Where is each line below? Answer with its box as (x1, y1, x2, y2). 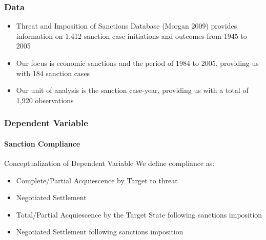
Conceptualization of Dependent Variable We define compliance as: (4, 158, 215, 169)
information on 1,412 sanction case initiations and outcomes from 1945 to (16, 30, 247, 41)
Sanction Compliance (4, 138, 80, 149)
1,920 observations (16, 94, 74, 105)
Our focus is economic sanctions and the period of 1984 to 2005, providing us (16, 58, 259, 68)
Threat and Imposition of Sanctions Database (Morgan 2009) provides (16, 20, 237, 31)
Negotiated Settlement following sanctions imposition (16, 226, 183, 237)
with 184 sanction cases (16, 67, 90, 78)
